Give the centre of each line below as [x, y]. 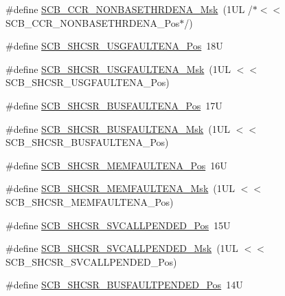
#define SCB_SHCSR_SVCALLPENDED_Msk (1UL [122, 248]
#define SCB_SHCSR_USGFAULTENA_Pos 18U [114, 46]
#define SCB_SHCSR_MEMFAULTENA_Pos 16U [116, 165]
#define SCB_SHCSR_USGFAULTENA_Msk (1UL [118, 68]
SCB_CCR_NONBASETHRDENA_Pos [93, 22]
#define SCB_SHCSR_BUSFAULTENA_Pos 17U [114, 105]
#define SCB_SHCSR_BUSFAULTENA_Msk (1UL [118, 128]
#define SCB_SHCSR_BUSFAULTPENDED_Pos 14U [124, 285]
